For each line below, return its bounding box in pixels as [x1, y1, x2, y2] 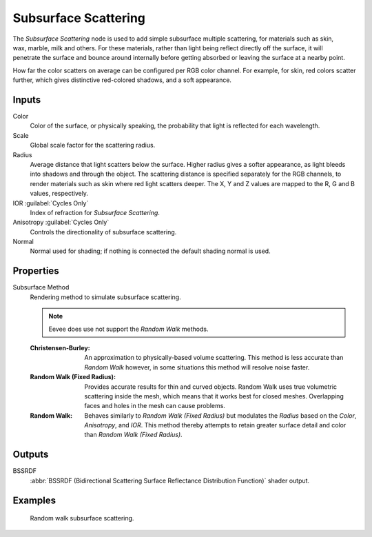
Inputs [12, 94, 41, 105]
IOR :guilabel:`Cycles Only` [12, 199, 89, 207]
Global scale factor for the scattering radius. [30, 141, 156, 150]
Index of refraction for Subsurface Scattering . [30, 208, 160, 216]
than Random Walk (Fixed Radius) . [84, 431, 183, 439]
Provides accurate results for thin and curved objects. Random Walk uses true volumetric [84, 383, 338, 391]
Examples [12, 494, 56, 506]
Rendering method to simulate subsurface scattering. [30, 293, 182, 301]
